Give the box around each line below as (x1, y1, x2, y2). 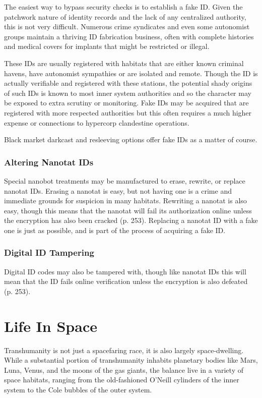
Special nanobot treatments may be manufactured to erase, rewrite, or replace (4, 175, 245, 186)
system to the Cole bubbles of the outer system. (4, 384, 152, 394)
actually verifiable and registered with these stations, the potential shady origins (4, 78, 252, 88)
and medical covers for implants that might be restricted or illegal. (4, 41, 210, 51)
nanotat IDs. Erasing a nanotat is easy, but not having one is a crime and (4, 185, 232, 196)
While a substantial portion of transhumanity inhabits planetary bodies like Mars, (4, 355, 258, 365)
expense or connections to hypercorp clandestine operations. (4, 117, 189, 128)
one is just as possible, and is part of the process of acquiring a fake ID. (4, 224, 226, 235)
